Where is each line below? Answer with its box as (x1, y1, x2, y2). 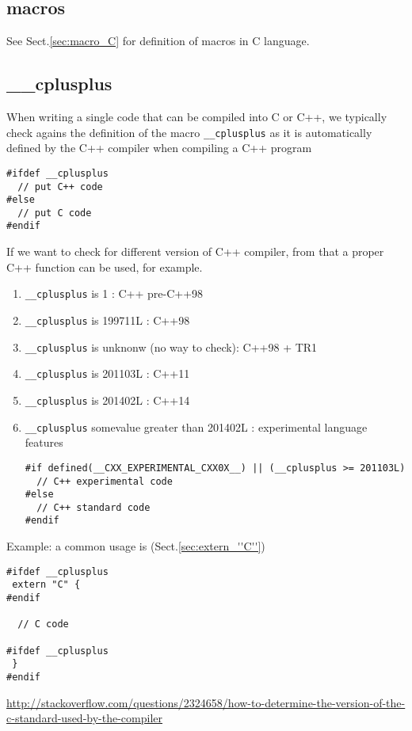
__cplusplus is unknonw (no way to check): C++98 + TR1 (25, 338, 318, 355)
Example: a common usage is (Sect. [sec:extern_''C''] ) (6, 538, 265, 554)
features (25, 434, 63, 451)
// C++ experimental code (36, 475, 173, 487)
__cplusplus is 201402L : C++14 (25, 391, 190, 408)
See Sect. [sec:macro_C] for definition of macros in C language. (6, 32, 310, 49)
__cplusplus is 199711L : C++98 (25, 311, 190, 328)
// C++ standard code (36, 501, 151, 513)
